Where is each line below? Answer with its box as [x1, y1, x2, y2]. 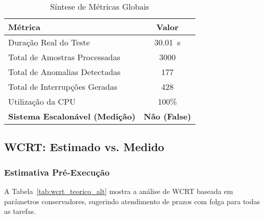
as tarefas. [4, 206, 36, 216]
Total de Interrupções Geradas [8, 81, 118, 92]
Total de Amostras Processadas [8, 51, 120, 63]
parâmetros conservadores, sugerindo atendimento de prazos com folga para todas [4, 196, 260, 206]
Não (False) [143, 110, 191, 122]
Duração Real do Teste [8, 36, 90, 48]
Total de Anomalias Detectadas [8, 66, 121, 78]
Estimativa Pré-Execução [4, 165, 110, 178]
